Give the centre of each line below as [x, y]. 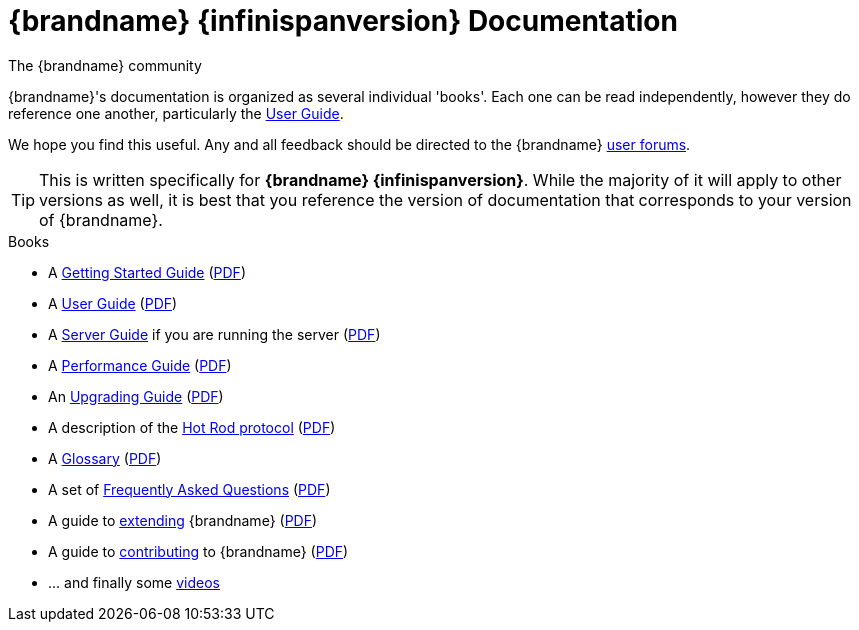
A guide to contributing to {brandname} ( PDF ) [198, 551]
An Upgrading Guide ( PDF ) [136, 396]
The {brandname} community [105, 65]
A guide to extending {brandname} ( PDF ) [183, 520]
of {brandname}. [101, 219]
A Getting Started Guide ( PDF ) [147, 272]
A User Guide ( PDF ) [113, 303]
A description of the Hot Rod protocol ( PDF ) [192, 427]
